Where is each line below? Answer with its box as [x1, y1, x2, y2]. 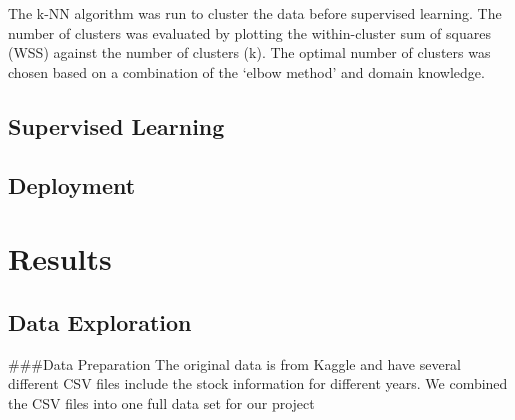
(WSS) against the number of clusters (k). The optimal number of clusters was [8, 42, 491, 63]
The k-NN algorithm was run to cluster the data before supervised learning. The [8, 3, 502, 23]
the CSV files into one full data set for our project [8, 392, 315, 413]
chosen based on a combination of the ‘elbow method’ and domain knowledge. [8, 61, 485, 82]
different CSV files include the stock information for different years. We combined [8, 373, 508, 394]
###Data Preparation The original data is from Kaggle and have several [8, 353, 462, 374]
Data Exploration [8, 306, 192, 337]
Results [8, 238, 112, 279]
